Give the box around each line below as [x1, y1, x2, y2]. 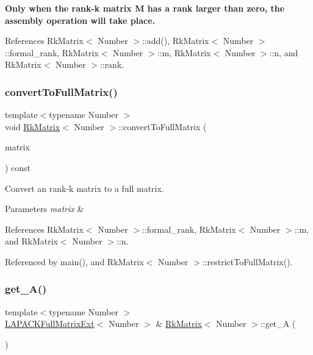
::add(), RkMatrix [142, 34, 209, 47]
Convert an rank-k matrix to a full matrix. [5, 181, 164, 194]
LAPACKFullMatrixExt [5, 317, 95, 330]
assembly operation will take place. [5, 13, 156, 26]
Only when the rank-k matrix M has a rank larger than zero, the [5, 2, 285, 14]
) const [5, 161, 31, 174]
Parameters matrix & [5, 202, 84, 215]
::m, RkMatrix [157, 46, 211, 59]
